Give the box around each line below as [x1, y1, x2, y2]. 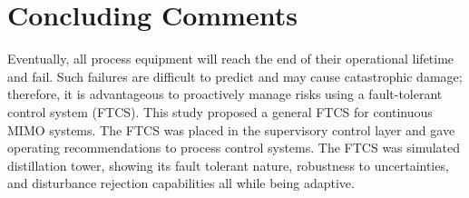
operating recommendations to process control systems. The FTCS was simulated [7, 138, 461, 157]
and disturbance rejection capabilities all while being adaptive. [7, 173, 355, 193]
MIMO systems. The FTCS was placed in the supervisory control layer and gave [7, 120, 455, 139]
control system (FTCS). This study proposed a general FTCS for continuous [7, 102, 433, 121]
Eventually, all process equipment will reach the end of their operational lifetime [7, 49, 454, 68]
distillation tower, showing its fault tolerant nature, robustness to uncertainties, [7, 155, 449, 174]
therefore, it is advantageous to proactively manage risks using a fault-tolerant [7, 84, 443, 104]
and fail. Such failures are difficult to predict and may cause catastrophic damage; [7, 66, 463, 85]
